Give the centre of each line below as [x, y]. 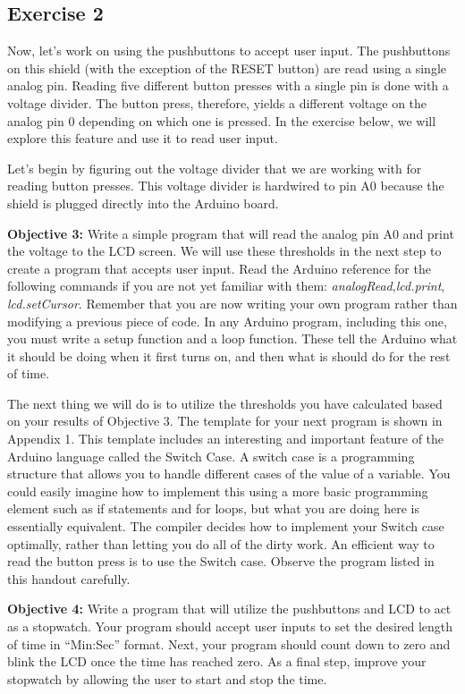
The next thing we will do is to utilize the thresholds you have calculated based [225, 403]
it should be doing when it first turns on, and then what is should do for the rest [229, 355]
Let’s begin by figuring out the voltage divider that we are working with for [215, 168]
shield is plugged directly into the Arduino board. [143, 203]
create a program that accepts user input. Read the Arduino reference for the [219, 268]
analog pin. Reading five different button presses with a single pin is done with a [228, 85]
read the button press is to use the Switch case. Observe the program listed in [221, 561]
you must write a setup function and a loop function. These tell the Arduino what [232, 339]
